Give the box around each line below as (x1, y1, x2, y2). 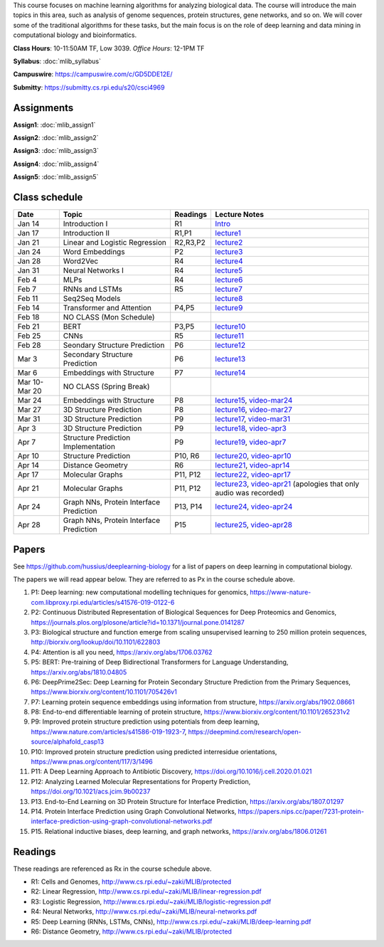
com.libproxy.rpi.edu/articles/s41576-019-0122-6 (31, 598, 175, 606)
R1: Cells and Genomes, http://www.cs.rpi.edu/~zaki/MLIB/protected (31, 877, 232, 886)
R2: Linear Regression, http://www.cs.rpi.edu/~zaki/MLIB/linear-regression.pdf (31, 887, 262, 896)
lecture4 (215, 256, 243, 266)
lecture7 (215, 285, 243, 295)
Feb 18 (17, 312, 40, 322)
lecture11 (215, 331, 245, 341)
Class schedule (13, 191, 83, 203)
